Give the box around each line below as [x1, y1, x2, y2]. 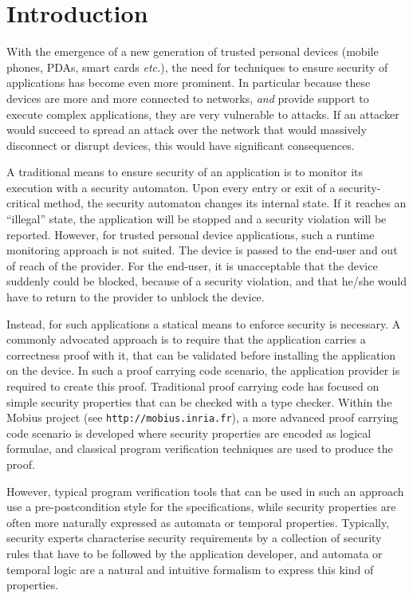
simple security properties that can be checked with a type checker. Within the [6, 393, 392, 410]
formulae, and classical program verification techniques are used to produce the [6, 440, 393, 457]
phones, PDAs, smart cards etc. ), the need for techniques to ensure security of [6, 58, 388, 75]
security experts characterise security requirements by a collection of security [6, 529, 382, 546]
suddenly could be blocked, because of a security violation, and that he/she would [6, 273, 407, 289]
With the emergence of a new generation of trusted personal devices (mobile [6, 43, 379, 60]
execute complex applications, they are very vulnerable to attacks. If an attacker [6, 105, 399, 122]
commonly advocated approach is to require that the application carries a [6, 331, 366, 348]
